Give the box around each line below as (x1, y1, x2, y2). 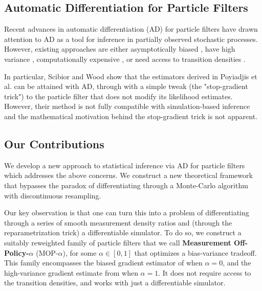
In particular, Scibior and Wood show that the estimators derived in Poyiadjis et (4, 71, 257, 81)
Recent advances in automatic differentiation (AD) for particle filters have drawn (4, 24, 258, 34)
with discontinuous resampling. (4, 190, 101, 200)
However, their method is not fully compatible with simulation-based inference (4, 101, 250, 111)
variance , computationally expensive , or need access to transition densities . (4, 53, 246, 64)
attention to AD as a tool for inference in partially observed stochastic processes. (4, 33, 258, 44)
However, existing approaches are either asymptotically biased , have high (4, 43, 235, 54)
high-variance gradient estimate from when (4, 267, 138, 278)
